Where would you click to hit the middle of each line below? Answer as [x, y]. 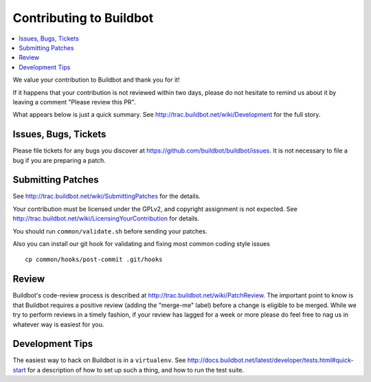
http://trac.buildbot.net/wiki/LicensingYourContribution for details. [106, 218]
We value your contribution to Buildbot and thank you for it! [96, 80]
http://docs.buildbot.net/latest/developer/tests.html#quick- [270, 360]
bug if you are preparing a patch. [59, 160]
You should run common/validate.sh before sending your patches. [110, 231]
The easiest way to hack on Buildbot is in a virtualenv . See [99, 360]
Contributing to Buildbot [83, 18]
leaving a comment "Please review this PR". [74, 102]
